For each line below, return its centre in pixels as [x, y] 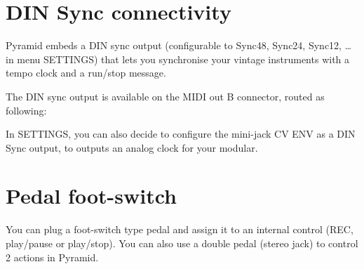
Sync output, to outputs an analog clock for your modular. [132, 147]
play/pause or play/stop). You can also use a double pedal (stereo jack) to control [182, 243]
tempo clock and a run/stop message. [86, 73]
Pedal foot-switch [91, 196]
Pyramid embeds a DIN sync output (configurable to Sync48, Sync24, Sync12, [174, 45]
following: [26, 110]
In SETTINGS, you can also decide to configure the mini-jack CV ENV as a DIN [181, 134]
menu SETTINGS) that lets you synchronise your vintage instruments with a [183, 59]
